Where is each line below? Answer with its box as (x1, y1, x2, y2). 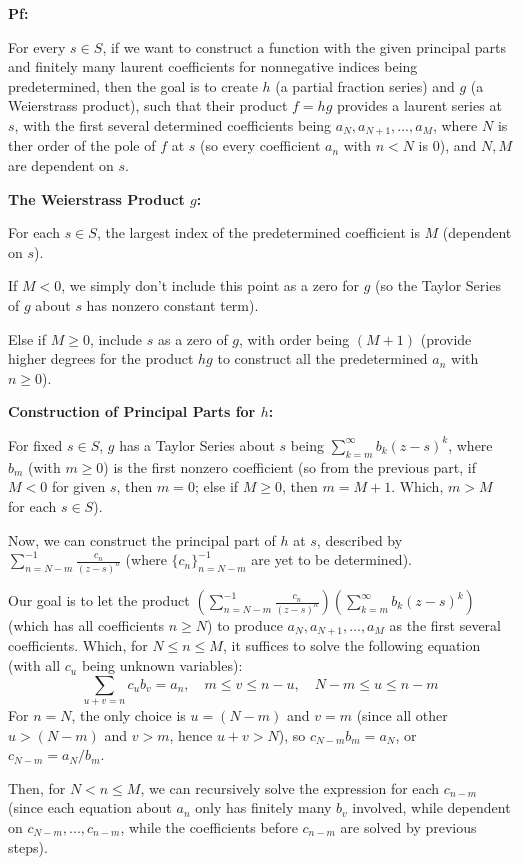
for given (51, 476, 106, 497)
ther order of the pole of (8, 135, 156, 156)
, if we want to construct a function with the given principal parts (102, 36, 506, 57)
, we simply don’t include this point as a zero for (61, 275, 360, 296)
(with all (8, 655, 61, 676)
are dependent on (8, 155, 114, 176)
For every (8, 36, 66, 57)
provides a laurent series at (336, 95, 502, 116)
